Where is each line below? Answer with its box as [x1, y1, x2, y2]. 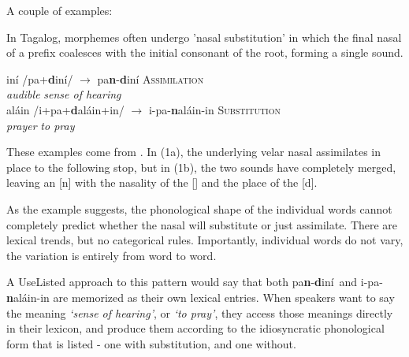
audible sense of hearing [6, 86, 121, 102]
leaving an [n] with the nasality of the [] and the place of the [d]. [6, 174, 318, 191]
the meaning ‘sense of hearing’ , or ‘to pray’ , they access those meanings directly [6, 304, 393, 321]
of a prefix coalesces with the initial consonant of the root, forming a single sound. [6, 44, 403, 61]
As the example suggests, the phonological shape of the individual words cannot [6, 200, 392, 217]
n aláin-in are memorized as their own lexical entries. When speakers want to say [6, 288, 395, 305]
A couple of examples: [6, 2, 113, 18]
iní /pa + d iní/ [6, 70, 73, 87]
